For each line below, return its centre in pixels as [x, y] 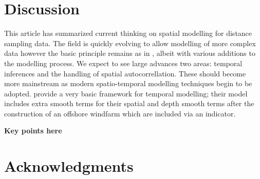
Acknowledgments [69, 166]
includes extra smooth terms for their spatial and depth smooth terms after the [129, 103]
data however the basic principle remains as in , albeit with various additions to [130, 53]
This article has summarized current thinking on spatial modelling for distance [128, 33]
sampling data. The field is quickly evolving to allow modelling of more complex [130, 43]
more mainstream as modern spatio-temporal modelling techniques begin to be [128, 83]
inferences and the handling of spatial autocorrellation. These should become [125, 73]
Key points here [33, 131]
